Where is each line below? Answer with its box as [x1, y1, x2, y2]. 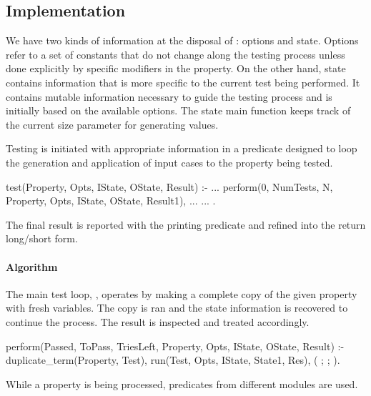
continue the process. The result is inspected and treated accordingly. [6, 314, 310, 329]
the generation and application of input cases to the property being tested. [6, 154, 333, 169]
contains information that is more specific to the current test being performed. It [6, 74, 360, 89]
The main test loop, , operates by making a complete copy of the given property [6, 286, 357, 301]
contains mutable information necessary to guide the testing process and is [6, 89, 332, 104]
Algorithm [6, 259, 58, 274]
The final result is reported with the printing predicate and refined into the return [6, 217, 366, 232]
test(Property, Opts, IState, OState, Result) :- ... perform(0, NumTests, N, [6, 179, 333, 194]
